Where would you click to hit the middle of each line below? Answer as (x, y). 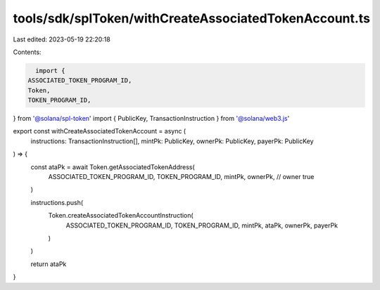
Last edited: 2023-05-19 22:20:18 (62, 39)
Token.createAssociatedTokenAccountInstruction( (121, 216)
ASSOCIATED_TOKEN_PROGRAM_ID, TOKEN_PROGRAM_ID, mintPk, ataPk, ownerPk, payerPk (202, 225)
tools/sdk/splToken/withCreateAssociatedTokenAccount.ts (192, 18)
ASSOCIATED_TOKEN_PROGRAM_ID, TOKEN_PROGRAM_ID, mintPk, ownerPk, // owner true (181, 177)
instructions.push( (57, 202)
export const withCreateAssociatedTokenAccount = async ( (100, 131)
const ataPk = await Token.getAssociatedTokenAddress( (113, 167)
